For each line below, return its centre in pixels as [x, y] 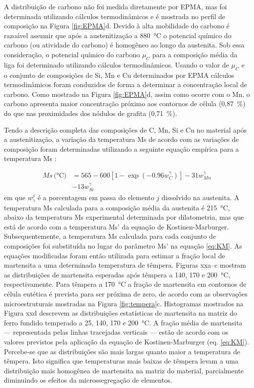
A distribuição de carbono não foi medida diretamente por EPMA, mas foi [116, 6]
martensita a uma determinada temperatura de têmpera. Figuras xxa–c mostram [125, 265]
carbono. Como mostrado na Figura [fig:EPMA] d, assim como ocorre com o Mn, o [127, 94]
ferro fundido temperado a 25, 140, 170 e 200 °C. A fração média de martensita [123, 322]
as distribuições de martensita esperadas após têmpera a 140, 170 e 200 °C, [117, 274]
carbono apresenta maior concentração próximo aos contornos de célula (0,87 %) [125, 103]
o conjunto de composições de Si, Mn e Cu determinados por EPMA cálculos [119, 75]
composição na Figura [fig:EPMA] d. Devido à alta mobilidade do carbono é [117, 26]
